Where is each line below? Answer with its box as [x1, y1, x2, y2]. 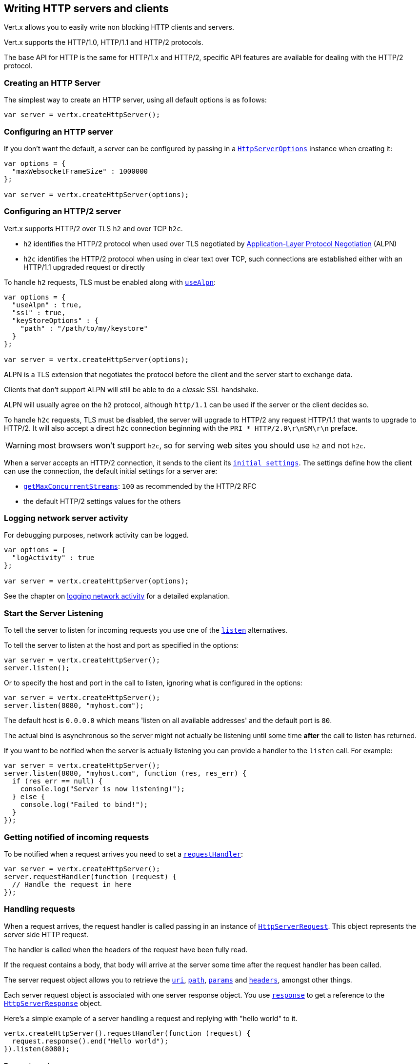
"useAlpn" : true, [12, 301, 82, 309]
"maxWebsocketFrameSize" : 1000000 [12, 167, 148, 175]
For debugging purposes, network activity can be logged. [4, 531, 189, 540]
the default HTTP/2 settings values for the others [23, 497, 181, 505]
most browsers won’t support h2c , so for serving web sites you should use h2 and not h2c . [38, 440, 366, 450]
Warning [5, 440, 36, 450]
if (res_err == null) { [12, 777, 103, 785]
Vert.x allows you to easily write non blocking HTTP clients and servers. [4, 23, 234, 32]
